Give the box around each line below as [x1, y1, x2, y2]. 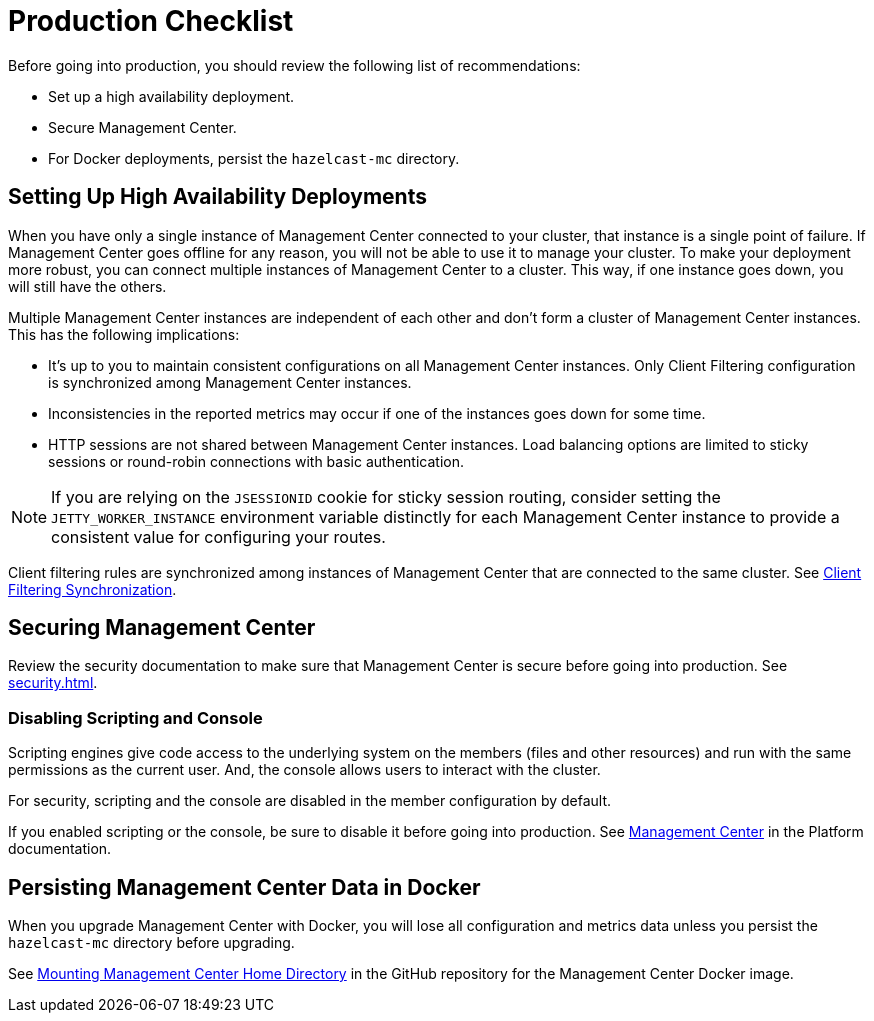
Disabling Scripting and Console [8, 707, 263, 728]
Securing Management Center [8, 615, 316, 641]
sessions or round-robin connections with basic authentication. [48, 452, 464, 470]
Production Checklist [8, 4, 294, 38]
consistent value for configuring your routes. [51, 526, 386, 547]
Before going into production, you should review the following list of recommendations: [8, 56, 581, 74]
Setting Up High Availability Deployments [8, 184, 427, 210]
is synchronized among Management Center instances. [48, 373, 412, 391]
